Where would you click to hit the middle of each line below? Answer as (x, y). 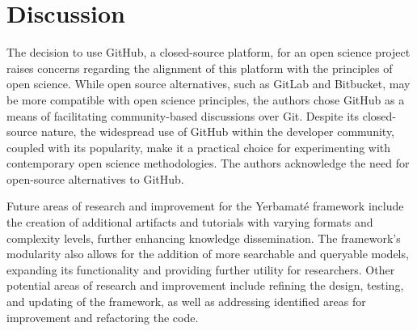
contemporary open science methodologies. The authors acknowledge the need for (208, 163)
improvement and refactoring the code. (103, 317)
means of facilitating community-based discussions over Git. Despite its (183, 115)
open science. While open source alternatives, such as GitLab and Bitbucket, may (208, 84)
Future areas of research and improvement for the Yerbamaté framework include (205, 206)
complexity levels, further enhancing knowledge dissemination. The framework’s (204, 238)
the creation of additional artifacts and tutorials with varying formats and (190, 222)
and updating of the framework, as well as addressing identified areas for (186, 301)
